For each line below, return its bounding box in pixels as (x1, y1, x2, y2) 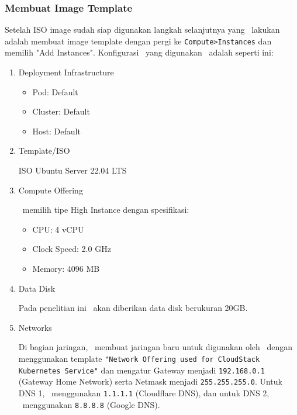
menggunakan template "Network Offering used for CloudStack (18, 352, 260, 364)
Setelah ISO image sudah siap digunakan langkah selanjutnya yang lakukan (5, 23, 280, 36)
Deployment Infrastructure (18, 66, 114, 78)
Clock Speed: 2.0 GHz (32, 243, 111, 255)
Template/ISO (18, 144, 70, 157)
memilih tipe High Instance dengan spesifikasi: (22, 203, 189, 216)
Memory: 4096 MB (32, 262, 100, 274)
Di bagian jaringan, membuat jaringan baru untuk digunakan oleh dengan (18, 341, 293, 353)
